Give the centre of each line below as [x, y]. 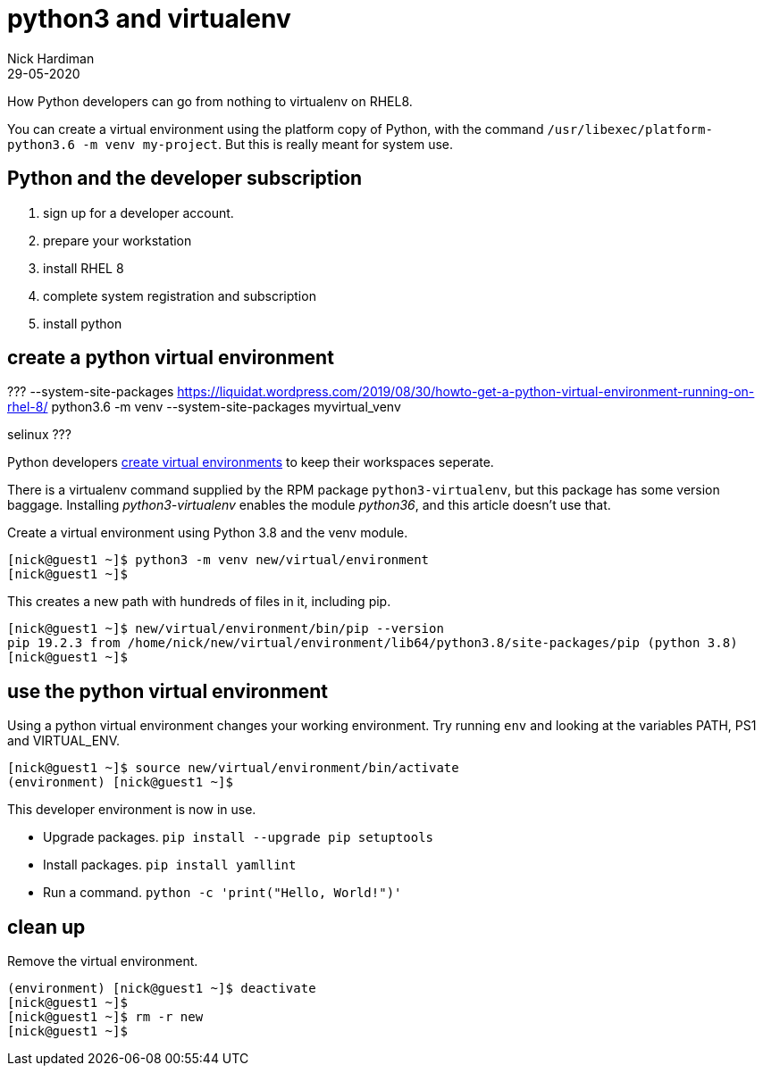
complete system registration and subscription [180, 295]
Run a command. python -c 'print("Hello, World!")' [222, 893]
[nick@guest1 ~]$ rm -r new [105, 1017]
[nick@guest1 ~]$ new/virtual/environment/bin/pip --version [226, 629]
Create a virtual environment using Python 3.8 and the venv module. [208, 533]
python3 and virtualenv [149, 19]
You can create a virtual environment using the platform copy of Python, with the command [276, 129]
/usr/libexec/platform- [630, 129]
